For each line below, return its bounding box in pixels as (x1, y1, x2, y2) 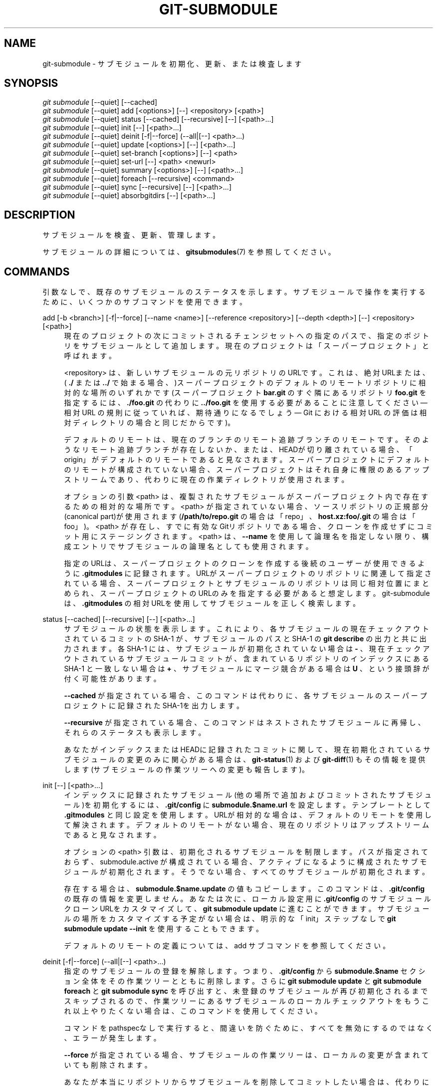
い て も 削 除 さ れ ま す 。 (64, 1061, 152, 1070)
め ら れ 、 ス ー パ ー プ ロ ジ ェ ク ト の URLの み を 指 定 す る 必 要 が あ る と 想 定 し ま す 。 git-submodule (64, 589, 430, 598)
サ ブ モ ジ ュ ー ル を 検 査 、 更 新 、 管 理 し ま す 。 (42, 231, 220, 240)
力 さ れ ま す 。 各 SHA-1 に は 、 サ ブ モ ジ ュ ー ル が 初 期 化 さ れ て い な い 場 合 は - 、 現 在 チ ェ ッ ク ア (64, 644, 430, 653)
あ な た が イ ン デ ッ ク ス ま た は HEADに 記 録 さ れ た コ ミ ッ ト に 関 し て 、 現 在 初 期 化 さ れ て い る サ (64, 745, 431, 754)
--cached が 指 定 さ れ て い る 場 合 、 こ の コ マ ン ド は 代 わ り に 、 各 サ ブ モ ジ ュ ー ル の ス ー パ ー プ (64, 691, 427, 700)
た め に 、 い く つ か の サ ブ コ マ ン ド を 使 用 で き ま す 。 (42, 297, 247, 306)
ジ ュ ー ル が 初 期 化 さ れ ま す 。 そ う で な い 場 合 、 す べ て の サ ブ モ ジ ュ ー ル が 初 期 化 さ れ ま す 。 (64, 867, 429, 876)
